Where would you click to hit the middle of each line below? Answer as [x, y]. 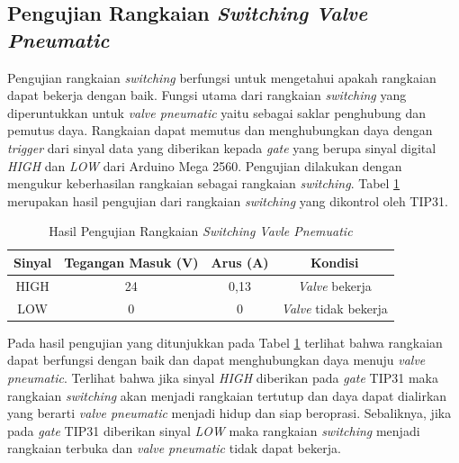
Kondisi [335, 262]
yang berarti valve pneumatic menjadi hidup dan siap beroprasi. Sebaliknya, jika [229, 413]
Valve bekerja [334, 285]
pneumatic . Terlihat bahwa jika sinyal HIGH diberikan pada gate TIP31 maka [223, 377]
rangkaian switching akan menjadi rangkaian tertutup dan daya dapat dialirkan [227, 395]
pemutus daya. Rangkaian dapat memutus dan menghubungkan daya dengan [220, 130]
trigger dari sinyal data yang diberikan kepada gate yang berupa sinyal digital [222, 147]
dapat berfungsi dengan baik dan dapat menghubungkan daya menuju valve [216, 360]
